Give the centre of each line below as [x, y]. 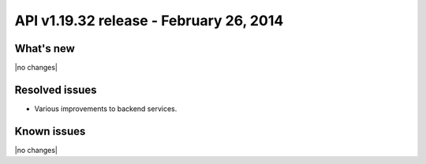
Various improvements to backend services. [106, 108]
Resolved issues [56, 89]
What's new [45, 48]
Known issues [50, 131]
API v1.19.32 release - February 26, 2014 [149, 20]
